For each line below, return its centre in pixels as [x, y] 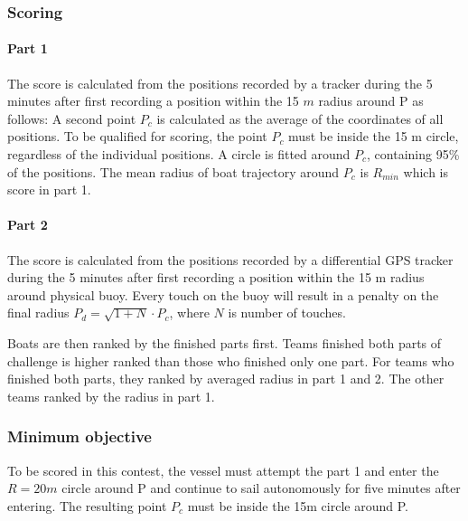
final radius [38, 313]
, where [189, 313]
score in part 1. [49, 189]
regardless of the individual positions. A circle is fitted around [179, 154]
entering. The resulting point [87, 505]
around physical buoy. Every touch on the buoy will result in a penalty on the [223, 294]
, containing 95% [413, 154]
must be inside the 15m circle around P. [298, 505]
